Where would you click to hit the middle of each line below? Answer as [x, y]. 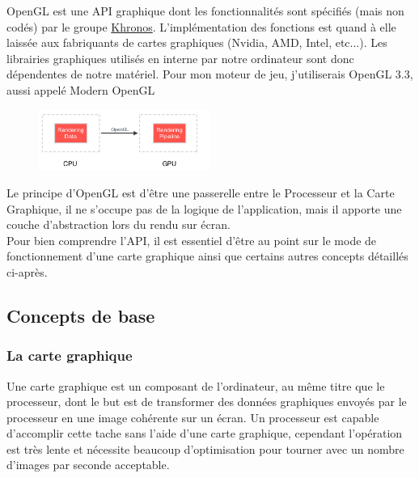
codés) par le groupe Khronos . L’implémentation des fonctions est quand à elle [201, 26]
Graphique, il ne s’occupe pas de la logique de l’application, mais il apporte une [204, 208]
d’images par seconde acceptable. [88, 465]
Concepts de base [81, 315]
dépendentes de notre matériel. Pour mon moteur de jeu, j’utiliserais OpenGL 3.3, [210, 74]
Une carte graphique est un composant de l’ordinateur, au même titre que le [196, 385]
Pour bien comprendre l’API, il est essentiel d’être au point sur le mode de [192, 240]
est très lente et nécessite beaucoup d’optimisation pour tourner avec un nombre [205, 448]
